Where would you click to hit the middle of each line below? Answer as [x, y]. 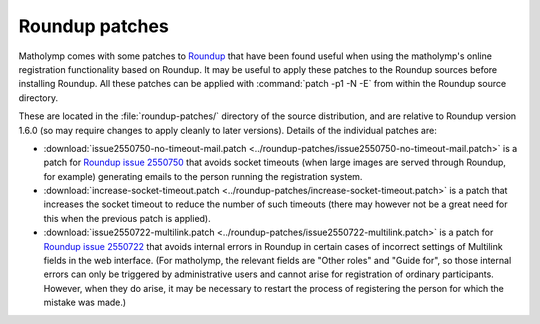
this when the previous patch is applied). [127, 218]
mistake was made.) [85, 302]
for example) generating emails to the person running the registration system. [203, 176]
